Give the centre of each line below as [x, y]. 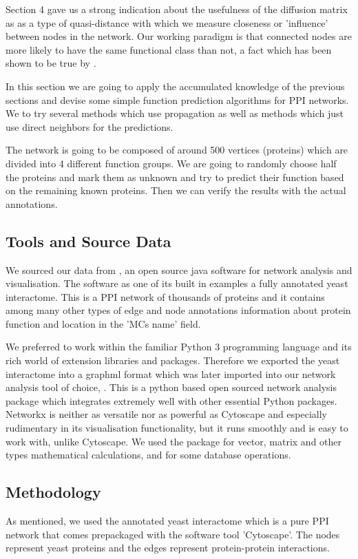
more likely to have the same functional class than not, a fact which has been [169, 49]
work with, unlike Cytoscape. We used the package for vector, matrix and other [174, 441]
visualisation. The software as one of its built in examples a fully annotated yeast [177, 283]
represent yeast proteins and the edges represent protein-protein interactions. [168, 548]
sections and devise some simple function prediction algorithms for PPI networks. [177, 99]
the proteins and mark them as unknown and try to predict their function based [175, 177]
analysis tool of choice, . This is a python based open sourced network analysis [171, 387]
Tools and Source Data [88, 241]
